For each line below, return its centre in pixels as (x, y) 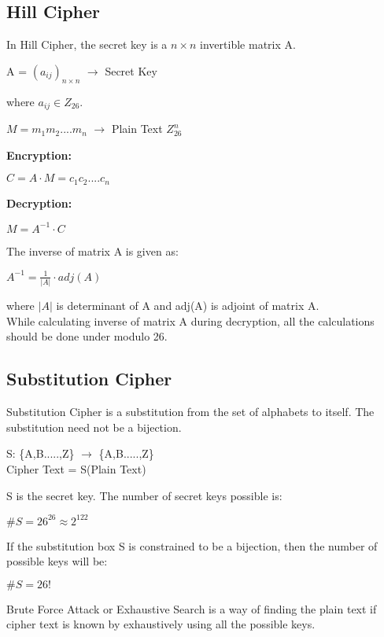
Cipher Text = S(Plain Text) (76, 468)
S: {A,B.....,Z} (41, 453)
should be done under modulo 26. (87, 336)
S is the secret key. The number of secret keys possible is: (144, 495)
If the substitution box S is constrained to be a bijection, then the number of (192, 545)
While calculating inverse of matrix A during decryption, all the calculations (190, 320)
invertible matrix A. (248, 44)
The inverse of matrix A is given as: (92, 250)
